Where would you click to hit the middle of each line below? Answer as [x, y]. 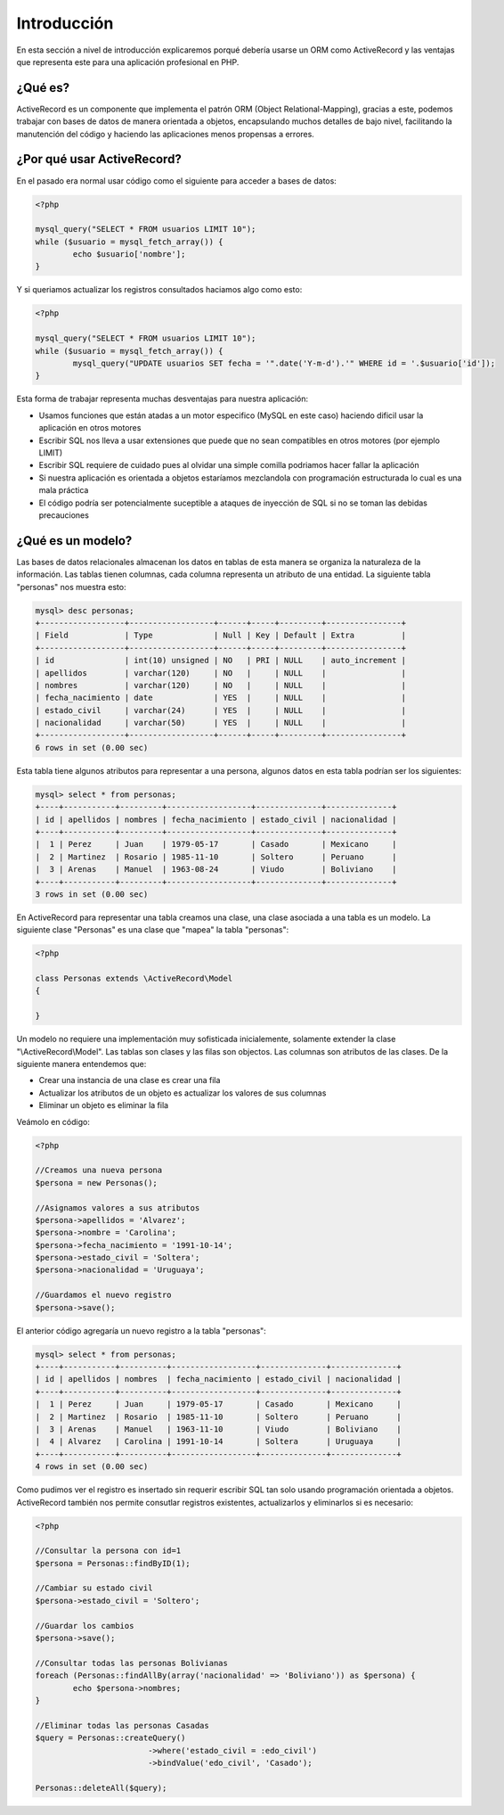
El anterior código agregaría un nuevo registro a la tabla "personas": [141, 1330]
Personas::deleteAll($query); [101, 1788]
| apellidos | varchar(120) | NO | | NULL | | [221, 673]
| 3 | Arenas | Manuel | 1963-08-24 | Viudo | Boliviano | [216, 870]
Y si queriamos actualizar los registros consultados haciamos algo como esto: [159, 290]
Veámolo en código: [53, 1121]
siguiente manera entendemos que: [81, 1064]
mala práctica [64, 490]
